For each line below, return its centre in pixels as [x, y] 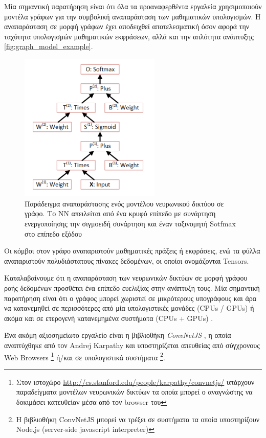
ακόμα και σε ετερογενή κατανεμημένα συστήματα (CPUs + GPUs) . [109, 318]
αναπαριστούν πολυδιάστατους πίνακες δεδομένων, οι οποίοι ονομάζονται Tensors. [127, 260]
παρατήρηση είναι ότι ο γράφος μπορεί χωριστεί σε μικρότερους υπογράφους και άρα [130, 298]
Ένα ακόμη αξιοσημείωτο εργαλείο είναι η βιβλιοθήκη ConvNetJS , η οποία [118, 335]
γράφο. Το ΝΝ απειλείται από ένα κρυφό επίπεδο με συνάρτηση [120, 213]
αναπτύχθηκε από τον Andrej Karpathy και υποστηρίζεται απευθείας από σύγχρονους [132, 345]
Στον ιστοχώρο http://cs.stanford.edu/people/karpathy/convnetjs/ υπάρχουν [135, 382]
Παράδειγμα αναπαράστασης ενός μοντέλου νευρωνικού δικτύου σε [124, 203]
